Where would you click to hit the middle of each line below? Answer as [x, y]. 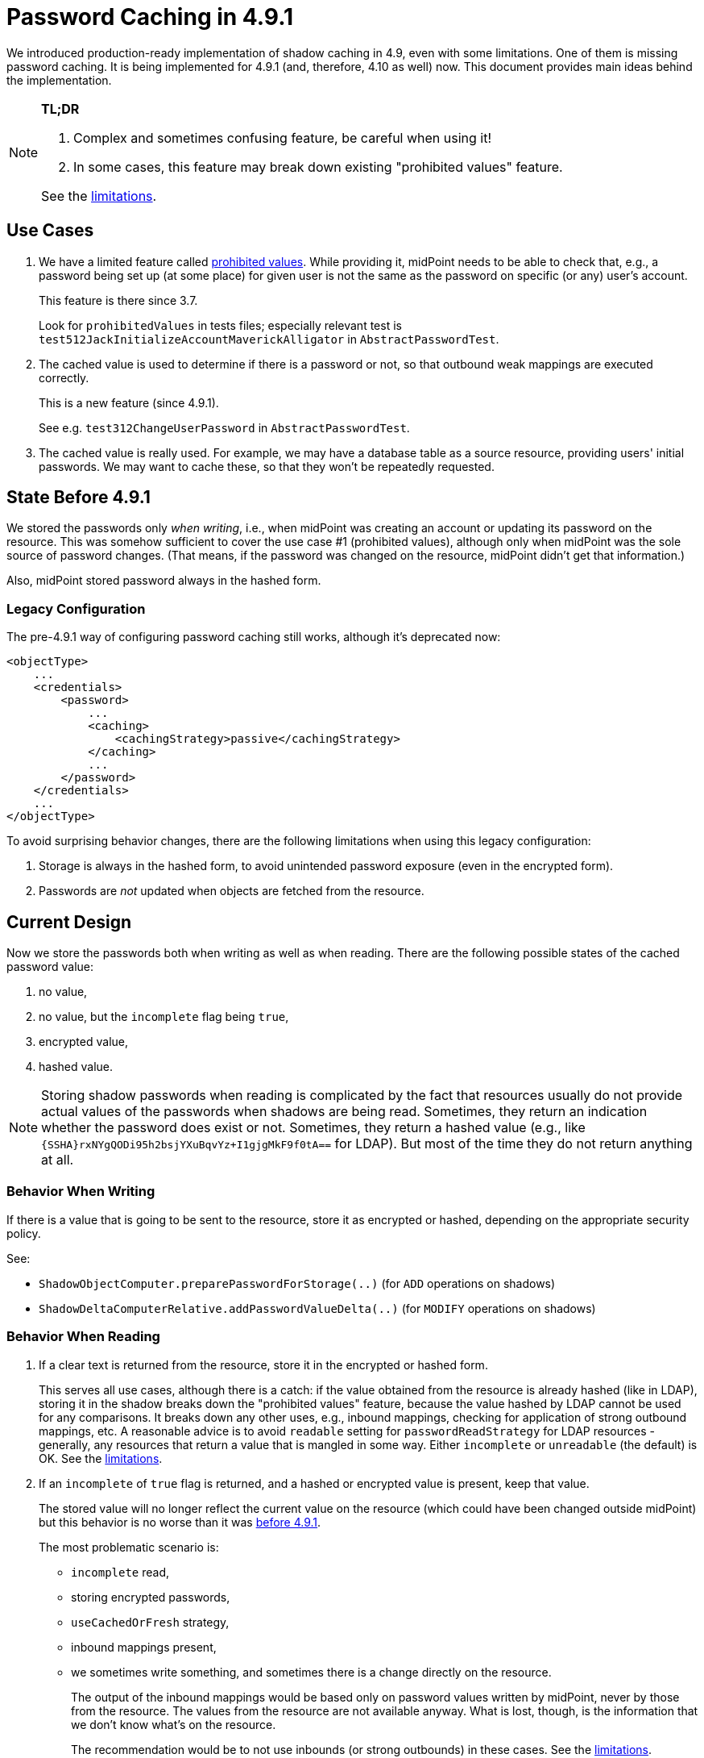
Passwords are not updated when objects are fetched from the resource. [232, 891]
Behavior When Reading [83, 1337]
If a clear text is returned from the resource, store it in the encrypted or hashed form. [263, 1364]
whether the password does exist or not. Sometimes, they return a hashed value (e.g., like [313, 1128]
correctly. [64, 377]
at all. [58, 1160]
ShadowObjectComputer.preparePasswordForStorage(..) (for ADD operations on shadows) [297, 1283]
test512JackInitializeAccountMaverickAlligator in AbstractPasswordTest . [269, 339]
